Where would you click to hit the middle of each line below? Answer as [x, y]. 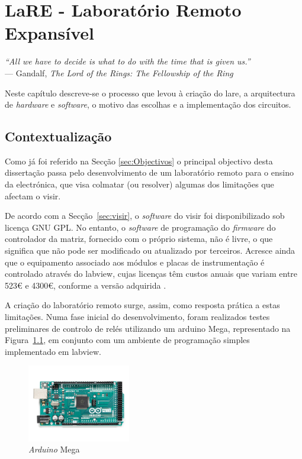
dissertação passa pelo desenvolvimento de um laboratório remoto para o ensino [149, 172]
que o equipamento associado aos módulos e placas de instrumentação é [135, 262]
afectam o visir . [33, 195]
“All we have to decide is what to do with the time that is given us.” [128, 61]
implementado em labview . [53, 351]
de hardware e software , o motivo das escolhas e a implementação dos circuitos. [148, 104]
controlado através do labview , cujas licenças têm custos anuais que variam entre [151, 274]
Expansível [50, 33]
